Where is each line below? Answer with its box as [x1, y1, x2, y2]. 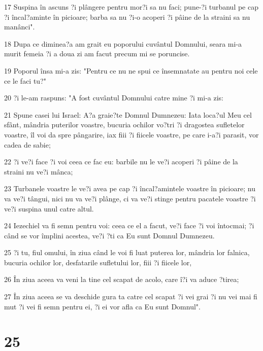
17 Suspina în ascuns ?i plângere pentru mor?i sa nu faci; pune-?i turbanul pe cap [4, 2, 259, 12]
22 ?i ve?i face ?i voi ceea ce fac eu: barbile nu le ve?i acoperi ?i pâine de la [4, 156, 238, 167]
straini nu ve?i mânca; [4, 166, 73, 177]
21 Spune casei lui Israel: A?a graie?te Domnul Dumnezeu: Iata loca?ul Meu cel [4, 109, 252, 120]
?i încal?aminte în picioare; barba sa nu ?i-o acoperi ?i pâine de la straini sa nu [4, 11, 250, 22]
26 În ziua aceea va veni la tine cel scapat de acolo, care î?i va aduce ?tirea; [4, 274, 239, 285]
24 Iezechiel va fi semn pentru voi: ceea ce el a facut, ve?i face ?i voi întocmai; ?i [4, 220, 254, 231]
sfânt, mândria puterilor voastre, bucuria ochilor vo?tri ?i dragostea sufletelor [4, 119, 245, 130]
